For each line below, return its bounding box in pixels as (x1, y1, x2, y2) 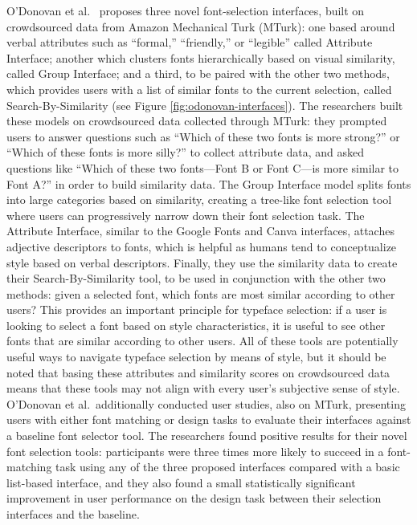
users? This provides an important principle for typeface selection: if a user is (6, 301, 387, 318)
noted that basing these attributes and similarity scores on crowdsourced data (6, 364, 390, 381)
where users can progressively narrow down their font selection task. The (6, 206, 365, 223)
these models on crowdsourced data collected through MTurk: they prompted (6, 112, 387, 129)
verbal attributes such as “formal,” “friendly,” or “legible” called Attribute (6, 34, 373, 51)
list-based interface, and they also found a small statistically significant (6, 474, 356, 490)
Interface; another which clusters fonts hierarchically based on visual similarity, (6, 49, 395, 66)
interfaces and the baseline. (6, 506, 140, 522)
